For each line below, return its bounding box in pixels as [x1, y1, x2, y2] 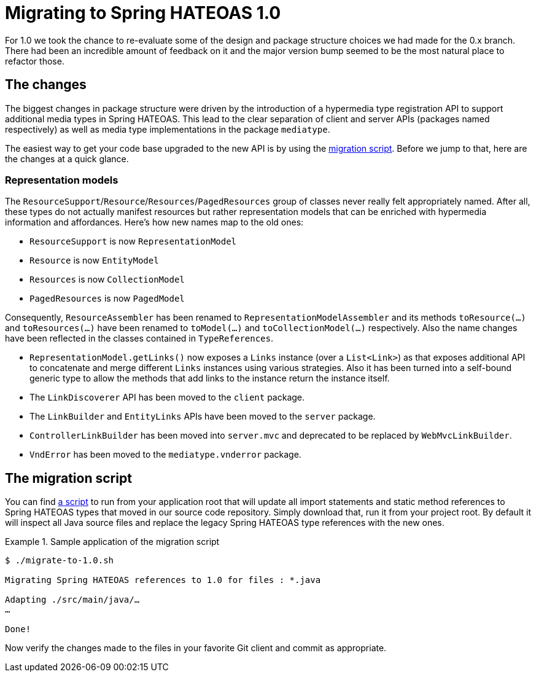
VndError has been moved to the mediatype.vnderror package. [29, 449, 301, 460]
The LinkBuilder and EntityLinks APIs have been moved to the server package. [29, 411, 376, 422]
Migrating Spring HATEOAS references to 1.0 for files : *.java [5, 575, 321, 585]
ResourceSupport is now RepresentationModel [29, 236, 237, 247]
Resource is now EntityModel [29, 255, 159, 266]
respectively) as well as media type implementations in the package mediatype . [5, 123, 330, 135]
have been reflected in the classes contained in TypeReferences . [5, 333, 274, 344]
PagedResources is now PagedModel [29, 293, 185, 304]
